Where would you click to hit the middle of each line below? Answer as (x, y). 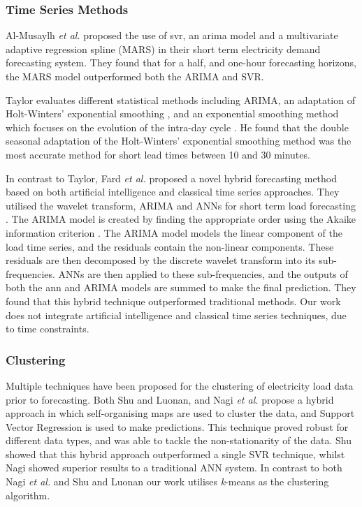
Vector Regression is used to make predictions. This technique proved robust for (177, 426)
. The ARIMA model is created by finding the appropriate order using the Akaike (181, 219)
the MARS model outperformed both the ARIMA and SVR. (135, 76)
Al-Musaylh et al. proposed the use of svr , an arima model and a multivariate (172, 35)
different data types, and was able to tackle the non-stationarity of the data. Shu (179, 440)
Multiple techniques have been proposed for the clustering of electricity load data (180, 385)
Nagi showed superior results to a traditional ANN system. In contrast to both (174, 468)
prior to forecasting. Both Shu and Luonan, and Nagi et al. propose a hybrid (170, 399)
